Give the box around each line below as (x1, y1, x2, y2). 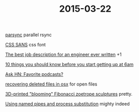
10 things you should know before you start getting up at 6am (5, 62, 134, 68)
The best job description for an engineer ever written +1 (5, 51, 122, 58)
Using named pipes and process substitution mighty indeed (5, 101, 130, 107)
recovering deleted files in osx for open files (5, 81, 97, 87)
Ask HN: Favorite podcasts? (5, 71, 63, 77)
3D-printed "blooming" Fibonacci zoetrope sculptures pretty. (5, 91, 133, 97)
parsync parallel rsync (5, 32, 52, 38)
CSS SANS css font (5, 42, 46, 48)
